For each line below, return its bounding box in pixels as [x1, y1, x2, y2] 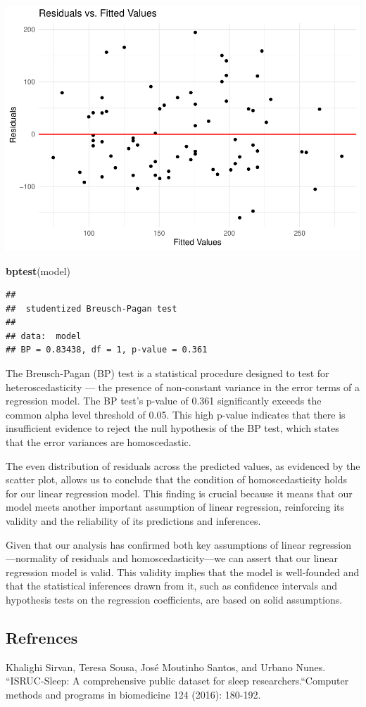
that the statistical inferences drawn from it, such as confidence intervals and [6, 578, 338, 593]
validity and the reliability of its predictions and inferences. [6, 514, 261, 528]
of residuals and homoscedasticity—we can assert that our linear [60, 551, 338, 566]
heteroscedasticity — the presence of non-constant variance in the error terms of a [6, 379, 360, 394]
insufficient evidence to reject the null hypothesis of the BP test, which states [6, 421, 339, 435]
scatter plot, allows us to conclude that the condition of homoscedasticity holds [6, 472, 348, 487]
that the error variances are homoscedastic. [6, 435, 191, 450]
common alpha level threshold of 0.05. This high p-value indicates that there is [6, 407, 346, 421]
